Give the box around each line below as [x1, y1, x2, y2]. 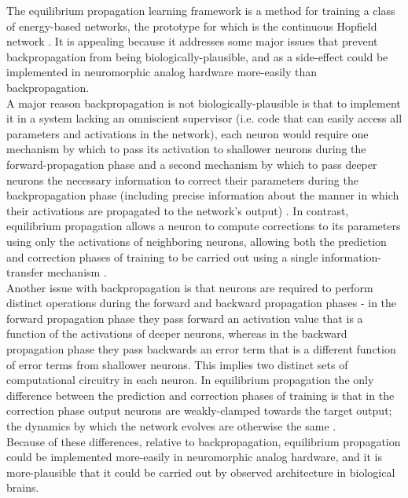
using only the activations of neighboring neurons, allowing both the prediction [6, 233, 387, 249]
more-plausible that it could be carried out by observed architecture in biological [6, 463, 395, 480]
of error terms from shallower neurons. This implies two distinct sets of [6, 356, 348, 372]
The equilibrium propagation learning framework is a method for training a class [6, 2, 395, 18]
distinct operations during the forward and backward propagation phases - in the [6, 295, 397, 311]
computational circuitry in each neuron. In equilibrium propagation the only [6, 372, 374, 388]
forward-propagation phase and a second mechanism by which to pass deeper [6, 156, 377, 172]
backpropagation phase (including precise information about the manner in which [6, 187, 399, 203]
